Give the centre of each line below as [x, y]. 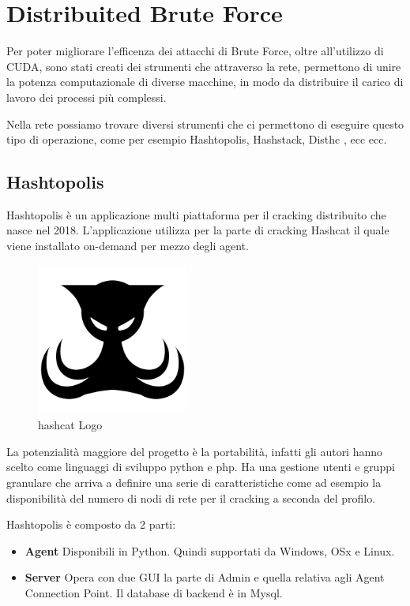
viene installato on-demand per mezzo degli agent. [128, 246]
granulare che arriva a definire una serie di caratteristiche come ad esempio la [194, 483]
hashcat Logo [70, 425]
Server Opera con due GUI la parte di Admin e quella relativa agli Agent [205, 577]
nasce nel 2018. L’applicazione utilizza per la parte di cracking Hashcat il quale [198, 230]
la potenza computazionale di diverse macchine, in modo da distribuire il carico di [205, 82]
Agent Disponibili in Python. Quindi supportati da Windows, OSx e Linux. [210, 550]
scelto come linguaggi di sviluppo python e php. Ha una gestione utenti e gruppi [201, 467]
